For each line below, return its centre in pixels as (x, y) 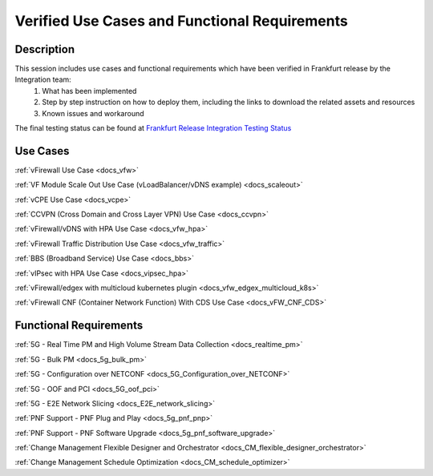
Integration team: (43, 79)
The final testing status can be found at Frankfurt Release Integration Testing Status (153, 128)
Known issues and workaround (93, 113)
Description (45, 49)
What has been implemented (89, 91)
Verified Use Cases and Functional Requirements (181, 21)
